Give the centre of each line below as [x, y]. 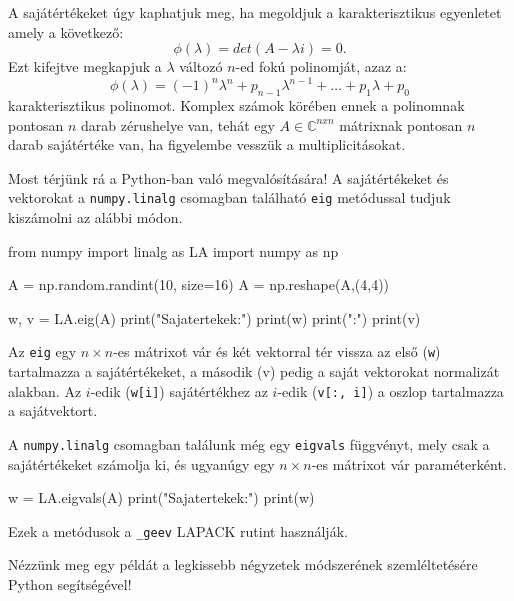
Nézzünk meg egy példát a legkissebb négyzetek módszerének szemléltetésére [243, 564]
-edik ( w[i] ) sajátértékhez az [179, 390]
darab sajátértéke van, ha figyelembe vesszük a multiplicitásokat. [207, 144]
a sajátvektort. [53, 410]
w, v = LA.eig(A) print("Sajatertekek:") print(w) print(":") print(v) [214, 317]
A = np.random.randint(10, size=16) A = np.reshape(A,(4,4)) [199, 284]
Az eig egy [42, 351]
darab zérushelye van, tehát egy [178, 124]
